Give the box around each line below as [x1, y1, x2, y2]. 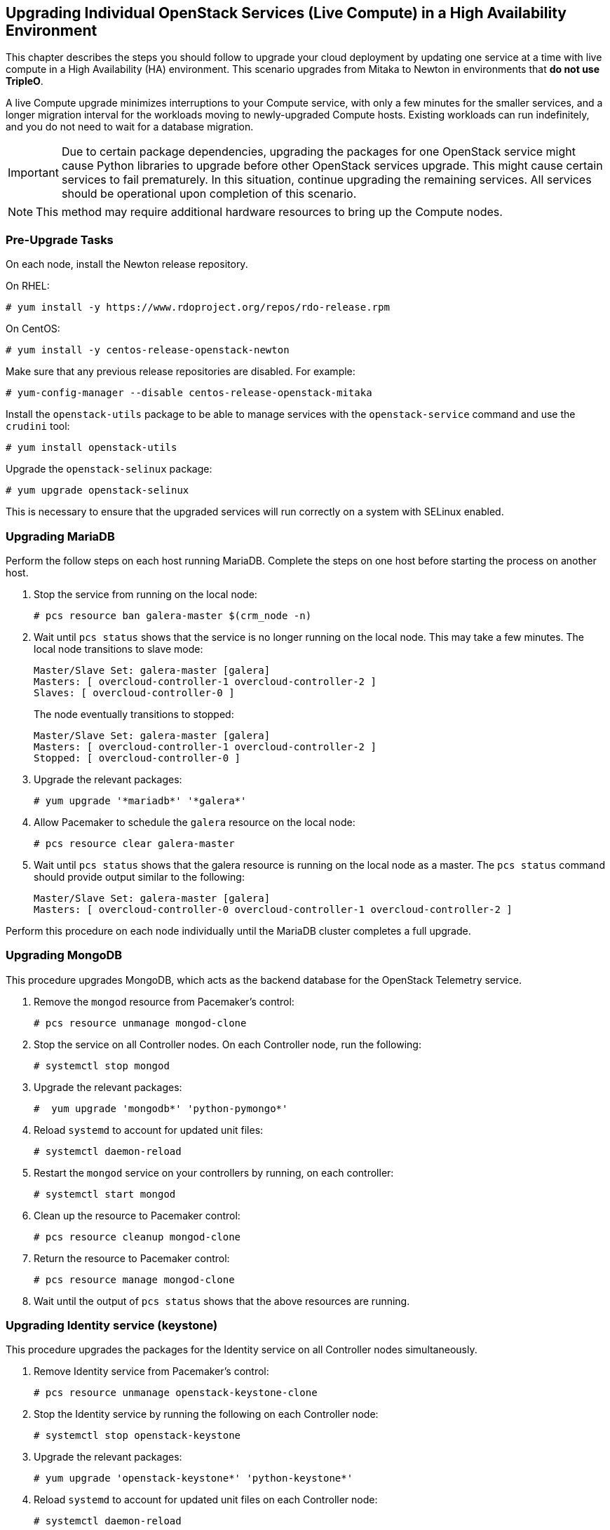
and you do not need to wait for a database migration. [6, 121, 254, 133]
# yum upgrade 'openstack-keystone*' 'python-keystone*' [34, 1473, 353, 1484]
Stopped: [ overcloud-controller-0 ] [34, 752, 241, 764]
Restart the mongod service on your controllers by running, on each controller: [34, 1166, 394, 1179]
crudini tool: [6, 420, 70, 433]
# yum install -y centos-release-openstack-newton [6, 344, 290, 356]
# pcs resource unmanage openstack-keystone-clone [34, 1387, 318, 1399]
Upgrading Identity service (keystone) [6, 1318, 218, 1333]
